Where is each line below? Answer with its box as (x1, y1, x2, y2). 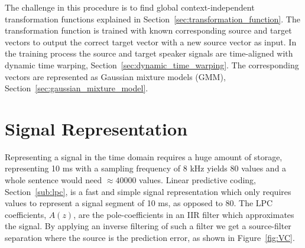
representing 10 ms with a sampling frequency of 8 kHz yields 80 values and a (5, 162, 287, 174)
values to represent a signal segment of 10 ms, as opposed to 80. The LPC (5, 197, 273, 209)
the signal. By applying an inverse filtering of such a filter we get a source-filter (5, 220, 291, 232)
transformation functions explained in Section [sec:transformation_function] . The (5, 12, 300, 25)
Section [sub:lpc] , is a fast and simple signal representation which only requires (5, 185, 291, 197)
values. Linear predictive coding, (139, 174, 256, 186)
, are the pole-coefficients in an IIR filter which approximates (73, 208, 294, 220)
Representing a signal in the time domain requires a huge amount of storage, (5, 150, 283, 163)
